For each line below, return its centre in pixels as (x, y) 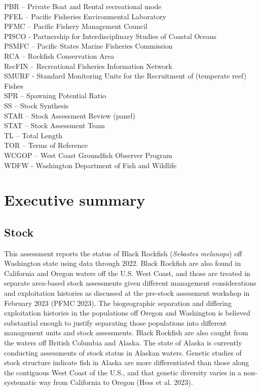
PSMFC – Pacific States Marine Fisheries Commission (88, 46)
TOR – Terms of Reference (46, 145)
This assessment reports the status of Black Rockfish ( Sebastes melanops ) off (123, 253)
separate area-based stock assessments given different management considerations (130, 283)
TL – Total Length (33, 135)
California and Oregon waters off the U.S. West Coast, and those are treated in (127, 273)
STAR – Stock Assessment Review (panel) (70, 115)
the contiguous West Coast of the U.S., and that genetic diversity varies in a (123, 372)
